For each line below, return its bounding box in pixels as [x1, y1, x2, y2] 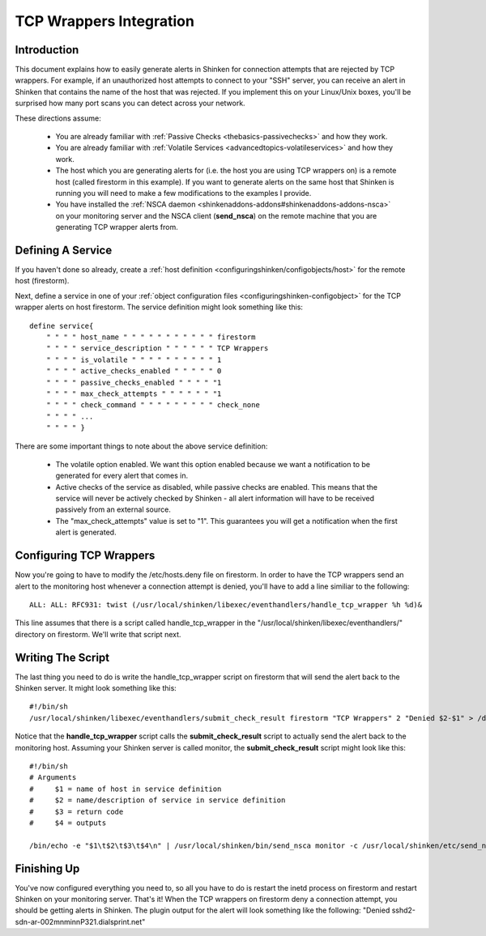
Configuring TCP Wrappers [15, 549, 156, 563]
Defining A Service [15, 243, 113, 257]
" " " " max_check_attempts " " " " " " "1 [45, 389, 222, 398]
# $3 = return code [29, 806, 124, 816]
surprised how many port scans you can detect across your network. [15, 98, 246, 108]
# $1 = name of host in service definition [29, 784, 222, 793]
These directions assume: [15, 113, 101, 123]
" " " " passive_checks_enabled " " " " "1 [45, 377, 222, 387]
